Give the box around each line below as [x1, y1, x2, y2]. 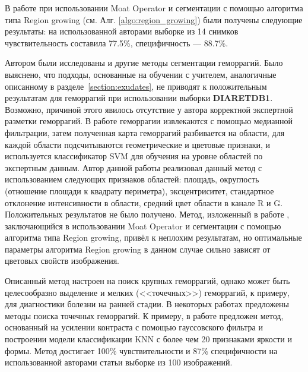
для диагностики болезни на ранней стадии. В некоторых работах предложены [5, 298, 290, 310]
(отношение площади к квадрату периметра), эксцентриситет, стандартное [5, 184, 274, 197]
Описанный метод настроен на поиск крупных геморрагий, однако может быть [5, 275, 290, 287]
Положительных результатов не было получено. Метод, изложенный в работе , [5, 208, 290, 220]
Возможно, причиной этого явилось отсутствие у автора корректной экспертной [5, 103, 293, 115]
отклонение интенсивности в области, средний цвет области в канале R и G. [5, 196, 283, 209]
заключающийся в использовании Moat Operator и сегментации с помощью [5, 219, 281, 232]
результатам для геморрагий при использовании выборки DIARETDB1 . [5, 92, 273, 104]
